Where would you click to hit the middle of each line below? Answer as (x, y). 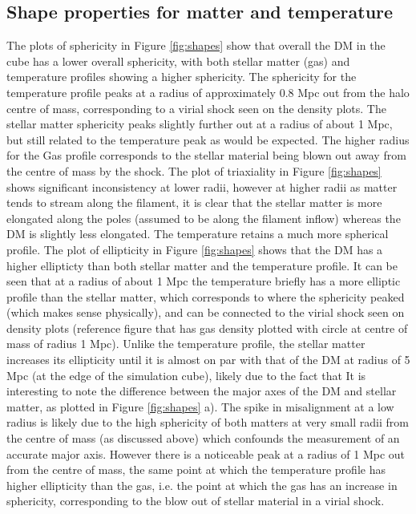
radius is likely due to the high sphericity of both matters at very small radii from (208, 422)
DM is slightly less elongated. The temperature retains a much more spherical (198, 234)
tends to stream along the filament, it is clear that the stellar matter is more (194, 202)
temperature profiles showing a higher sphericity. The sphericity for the (182, 77)
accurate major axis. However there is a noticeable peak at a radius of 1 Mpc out (206, 453)
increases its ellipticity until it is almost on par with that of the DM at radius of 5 (208, 360)
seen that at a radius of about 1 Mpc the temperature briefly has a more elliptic (204, 281)
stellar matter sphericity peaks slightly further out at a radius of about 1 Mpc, (200, 124)
